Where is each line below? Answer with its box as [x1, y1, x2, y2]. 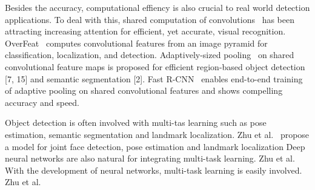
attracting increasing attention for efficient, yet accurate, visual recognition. [5, 25, 286, 38]
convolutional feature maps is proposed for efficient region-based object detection [5, 60, 305, 73]
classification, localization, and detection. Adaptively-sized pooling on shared [5, 48, 294, 61]
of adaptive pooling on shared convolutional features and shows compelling [5, 84, 283, 97]
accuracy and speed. [5, 96, 80, 108]
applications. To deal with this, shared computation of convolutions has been [5, 13, 295, 25]
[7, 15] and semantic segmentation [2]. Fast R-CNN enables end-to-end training [5, 72, 303, 85]
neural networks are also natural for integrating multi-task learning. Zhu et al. [5, 152, 295, 165]
